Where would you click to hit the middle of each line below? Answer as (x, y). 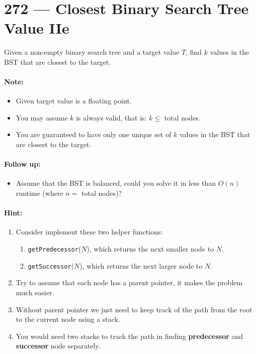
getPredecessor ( (55, 249)
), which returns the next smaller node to (150, 249)
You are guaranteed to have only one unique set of (94, 134)
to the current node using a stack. (68, 319)
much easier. (35, 292)
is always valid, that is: (111, 117)
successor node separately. (58, 346)
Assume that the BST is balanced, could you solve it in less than (116, 183)
